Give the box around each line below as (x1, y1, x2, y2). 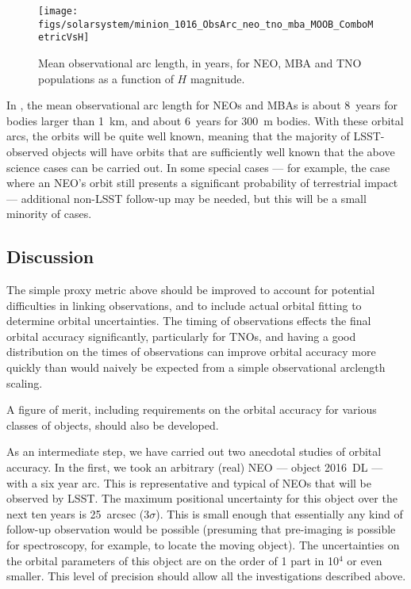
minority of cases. (6, 205, 92, 222)
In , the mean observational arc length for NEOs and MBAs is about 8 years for (6, 97, 398, 113)
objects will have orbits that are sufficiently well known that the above (52, 143, 395, 159)
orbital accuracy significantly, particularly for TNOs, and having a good (6, 327, 356, 344)
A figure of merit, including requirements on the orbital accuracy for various (6, 401, 377, 418)
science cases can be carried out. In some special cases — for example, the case (6, 159, 390, 175)
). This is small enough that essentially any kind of (156, 505, 403, 522)
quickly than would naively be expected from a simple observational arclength (6, 359, 386, 376)
